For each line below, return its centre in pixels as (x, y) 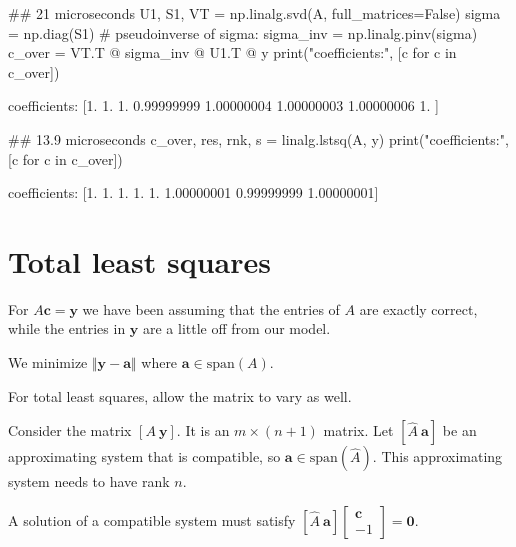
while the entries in (67, 328)
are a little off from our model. (236, 328)
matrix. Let (358, 430)
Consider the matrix (70, 430)
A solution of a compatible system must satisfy (152, 519)
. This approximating (437, 456)
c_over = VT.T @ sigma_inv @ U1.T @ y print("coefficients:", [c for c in (232, 52)
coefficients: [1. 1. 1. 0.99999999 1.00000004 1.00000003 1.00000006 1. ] (223, 105)
